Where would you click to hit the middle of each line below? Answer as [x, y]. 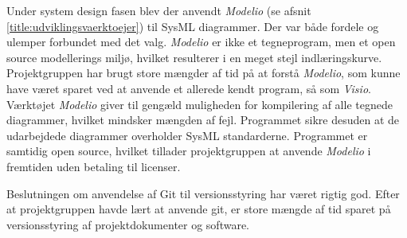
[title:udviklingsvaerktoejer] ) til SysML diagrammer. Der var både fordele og [193, 26]
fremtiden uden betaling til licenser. [94, 166]
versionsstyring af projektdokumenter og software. [128, 224]
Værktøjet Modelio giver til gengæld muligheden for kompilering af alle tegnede [200, 104]
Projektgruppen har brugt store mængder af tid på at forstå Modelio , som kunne [203, 73]
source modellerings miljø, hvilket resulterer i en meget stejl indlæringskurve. [194, 57]
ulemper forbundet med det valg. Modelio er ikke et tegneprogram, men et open [201, 42]
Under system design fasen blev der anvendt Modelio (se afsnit [159, 10]
